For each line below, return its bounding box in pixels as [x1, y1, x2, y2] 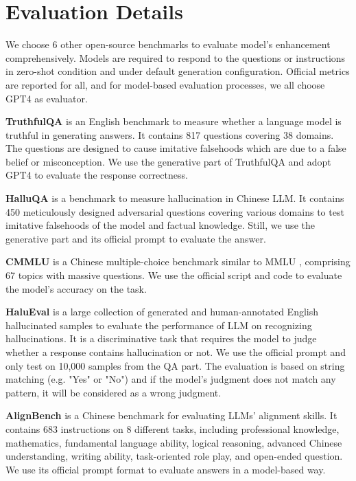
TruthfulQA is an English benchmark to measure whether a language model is [5, 114, 342, 128]
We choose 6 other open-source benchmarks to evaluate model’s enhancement [5, 37, 331, 52]
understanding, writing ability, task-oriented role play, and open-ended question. [5, 449, 343, 463]
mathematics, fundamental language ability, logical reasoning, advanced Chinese [5, 435, 342, 449]
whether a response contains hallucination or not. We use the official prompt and [5, 345, 346, 359]
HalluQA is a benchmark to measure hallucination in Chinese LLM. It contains [5, 191, 344, 205]
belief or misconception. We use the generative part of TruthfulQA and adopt [5, 154, 331, 168]
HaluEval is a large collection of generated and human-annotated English [5, 304, 319, 319]
